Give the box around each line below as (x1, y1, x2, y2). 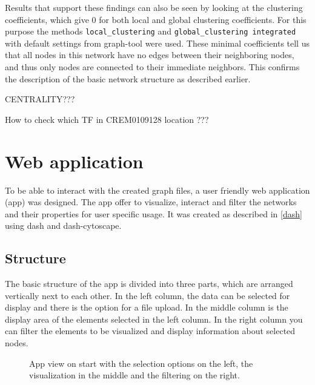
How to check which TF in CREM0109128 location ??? (5, 113, 209, 125)
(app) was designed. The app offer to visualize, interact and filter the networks (5, 196, 297, 208)
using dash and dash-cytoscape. (5, 219, 122, 232)
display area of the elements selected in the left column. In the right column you (5, 312, 303, 325)
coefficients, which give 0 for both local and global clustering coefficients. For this (5, 13, 307, 25)
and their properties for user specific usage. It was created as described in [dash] (5, 207, 302, 220)
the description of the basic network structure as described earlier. (5, 72, 251, 85)
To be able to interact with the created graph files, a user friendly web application (5, 183, 310, 196)
